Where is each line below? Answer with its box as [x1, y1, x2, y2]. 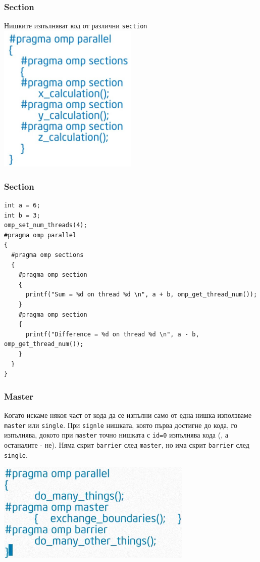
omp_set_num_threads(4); [4, 222, 87, 229]
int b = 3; [4, 211, 40, 219]
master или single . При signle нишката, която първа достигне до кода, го [4, 419, 237, 430]
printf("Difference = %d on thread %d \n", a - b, [25, 330, 199, 338]
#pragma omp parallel [4, 231, 77, 239]
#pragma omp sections [11, 251, 84, 258]
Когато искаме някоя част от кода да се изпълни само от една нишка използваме [4, 409, 252, 420]
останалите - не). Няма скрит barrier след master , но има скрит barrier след [4, 439, 249, 450]
